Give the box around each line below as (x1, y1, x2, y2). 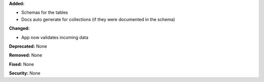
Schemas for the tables (21, 10, 68, 16)
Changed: (9, 25, 30, 31)
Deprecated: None (9, 43, 47, 49)
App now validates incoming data (21, 34, 88, 40)
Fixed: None (9, 61, 34, 67)
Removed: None (9, 52, 43, 58)
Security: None (9, 70, 41, 76)
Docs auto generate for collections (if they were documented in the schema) (21, 16, 176, 22)
